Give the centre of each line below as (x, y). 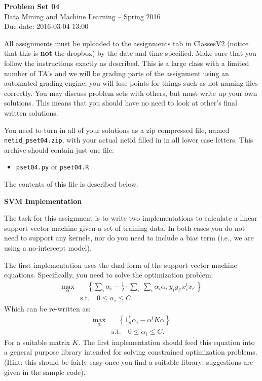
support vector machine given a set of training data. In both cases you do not (125, 228)
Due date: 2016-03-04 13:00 (46, 26)
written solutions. (31, 112)
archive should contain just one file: (59, 149)
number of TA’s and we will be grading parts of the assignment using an (117, 73)
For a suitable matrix (37, 342)
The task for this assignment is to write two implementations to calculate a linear (131, 218)
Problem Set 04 (32, 6)
